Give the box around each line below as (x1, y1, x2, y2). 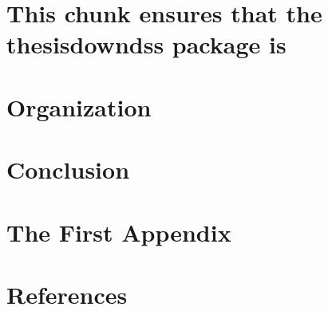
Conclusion (6, 153, 130, 186)
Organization (6, 90, 152, 123)
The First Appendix (6, 215, 231, 248)
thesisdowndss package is (6, 28, 287, 61)
